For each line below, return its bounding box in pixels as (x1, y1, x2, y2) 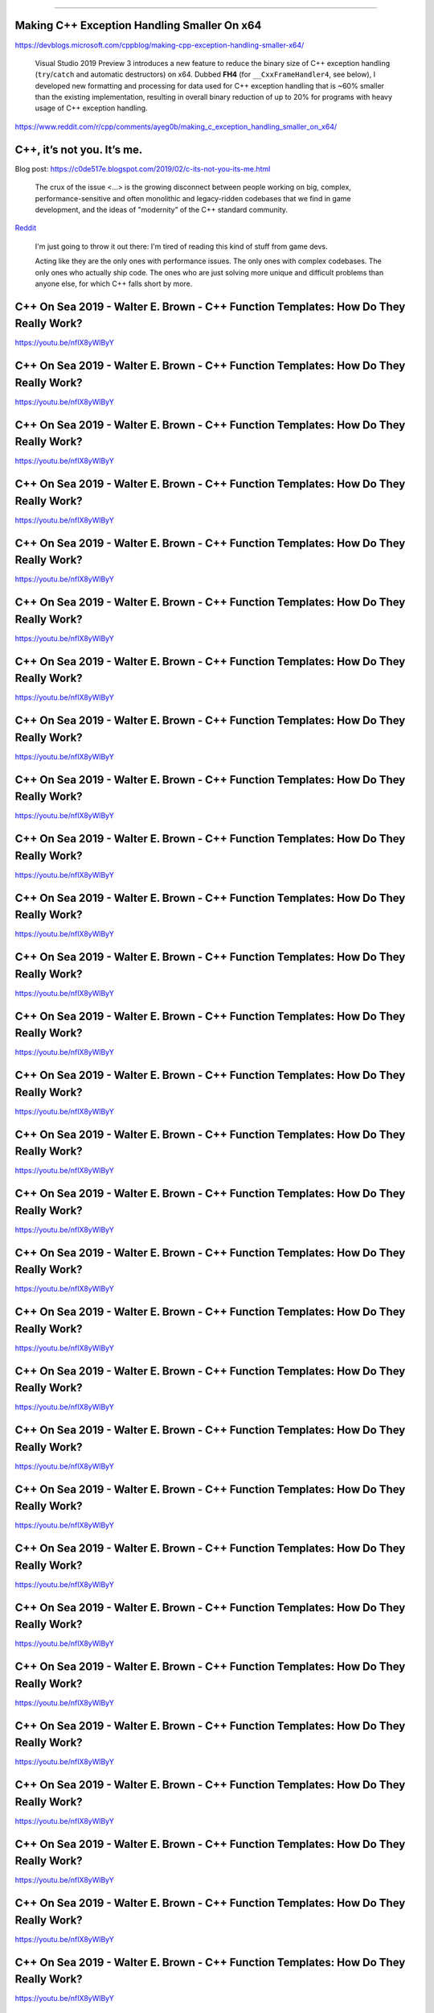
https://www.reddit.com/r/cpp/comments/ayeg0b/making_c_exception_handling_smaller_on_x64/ (14, 122, 338, 131)
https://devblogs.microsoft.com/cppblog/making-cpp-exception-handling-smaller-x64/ (14, 40, 305, 50)
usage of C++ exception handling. (35, 103, 148, 113)
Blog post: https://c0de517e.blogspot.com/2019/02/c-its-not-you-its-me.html (14, 163, 271, 173)
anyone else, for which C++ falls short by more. (35, 279, 193, 288)
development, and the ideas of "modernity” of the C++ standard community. (35, 205, 289, 214)
